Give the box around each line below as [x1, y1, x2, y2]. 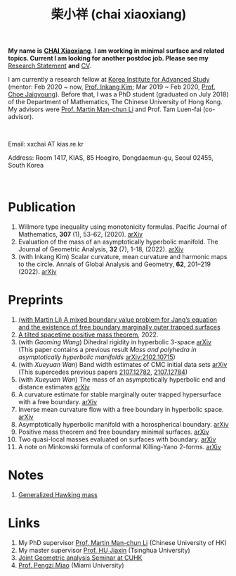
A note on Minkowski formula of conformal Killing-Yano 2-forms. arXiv [18, 443, 222, 451]
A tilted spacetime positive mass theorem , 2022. [18, 330, 159, 339]
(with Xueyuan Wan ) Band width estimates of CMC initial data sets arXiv [18, 361, 228, 369]
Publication [8, 199, 76, 215]
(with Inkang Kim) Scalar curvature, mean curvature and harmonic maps [18, 253, 228, 261]
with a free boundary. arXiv [18, 398, 98, 406]
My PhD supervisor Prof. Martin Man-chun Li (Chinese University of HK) [18, 538, 227, 546]
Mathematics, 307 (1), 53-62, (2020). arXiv [18, 230, 143, 239]
